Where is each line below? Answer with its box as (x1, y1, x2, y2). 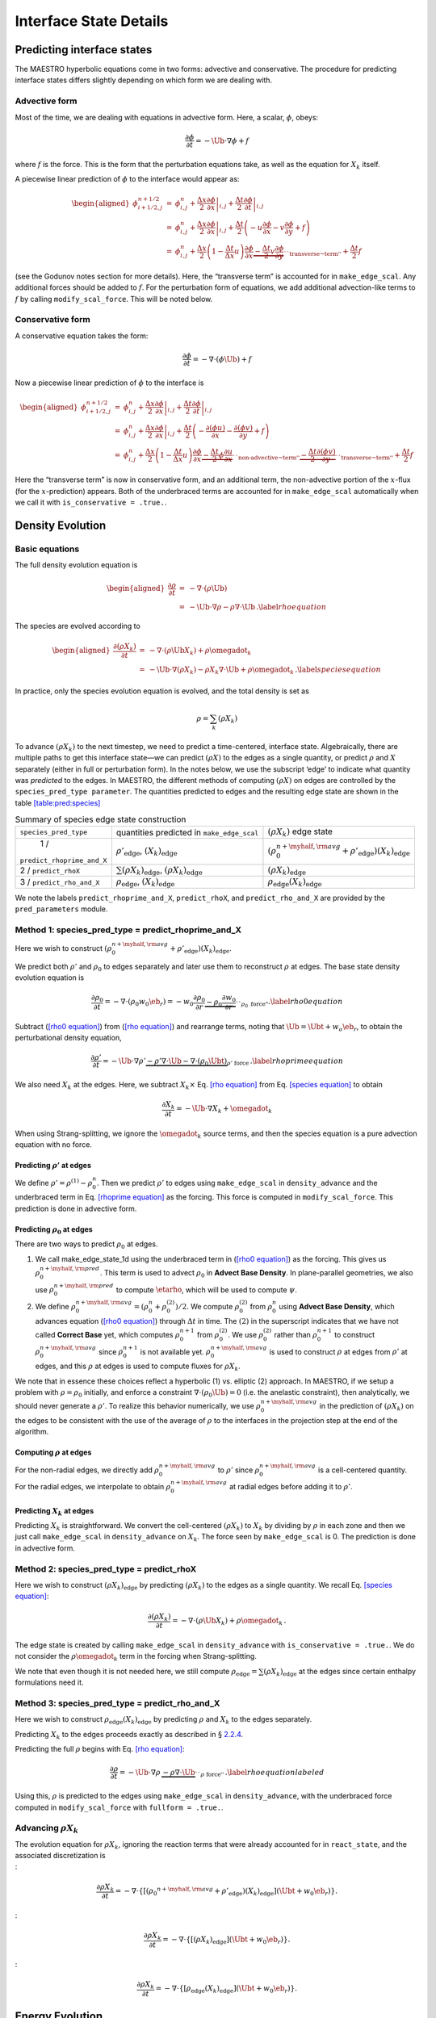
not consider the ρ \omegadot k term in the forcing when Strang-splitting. (15, 1652, 258, 1663)
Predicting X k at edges (15, 1505, 94, 1518)
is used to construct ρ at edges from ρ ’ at (269, 1346, 408, 1356)
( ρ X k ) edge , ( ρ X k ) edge (121, 864, 203, 877)
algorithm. (15, 1427, 49, 1437)
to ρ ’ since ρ (217, 1465, 260, 1475)
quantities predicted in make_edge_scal (115, 827, 259, 838)
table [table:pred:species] (15, 798, 101, 807)
